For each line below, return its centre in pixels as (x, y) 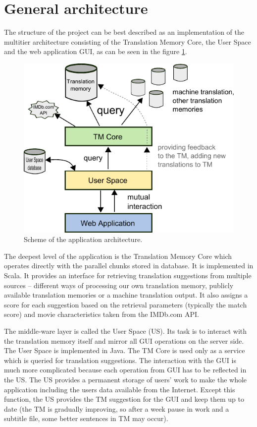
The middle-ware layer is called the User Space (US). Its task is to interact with (126, 331)
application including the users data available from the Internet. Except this (120, 389)
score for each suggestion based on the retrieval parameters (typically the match (126, 304)
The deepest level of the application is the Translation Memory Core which (118, 256)
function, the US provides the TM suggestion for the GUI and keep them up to (124, 399)
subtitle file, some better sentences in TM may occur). (86, 418)
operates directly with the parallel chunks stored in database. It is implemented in (129, 266)
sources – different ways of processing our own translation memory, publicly (119, 285)
